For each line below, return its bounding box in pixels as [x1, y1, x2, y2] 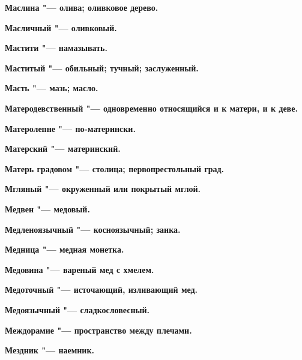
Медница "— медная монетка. [5, 243, 124, 256]
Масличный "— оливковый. [5, 21, 117, 34]
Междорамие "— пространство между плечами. [5, 323, 192, 336]
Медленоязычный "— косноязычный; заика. [5, 223, 181, 235]
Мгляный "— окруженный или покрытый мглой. [5, 182, 201, 195]
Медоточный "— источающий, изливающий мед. [5, 283, 198, 296]
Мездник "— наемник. [5, 344, 94, 356]
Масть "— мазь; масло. [5, 82, 98, 94]
